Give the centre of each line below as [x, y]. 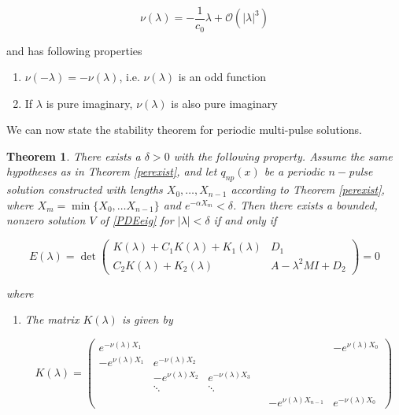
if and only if [245, 220]
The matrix [52, 319]
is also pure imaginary [224, 103]
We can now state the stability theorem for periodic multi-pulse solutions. [185, 130]
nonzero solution [46, 220]
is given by [147, 319]
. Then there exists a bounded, [305, 204]
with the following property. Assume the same [283, 156]
